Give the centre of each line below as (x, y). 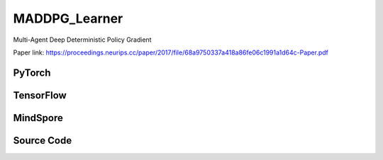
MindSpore (38, 118)
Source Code (43, 141)
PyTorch (32, 73)
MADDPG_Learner (68, 18)
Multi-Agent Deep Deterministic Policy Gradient (82, 40)
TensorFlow (40, 95)
